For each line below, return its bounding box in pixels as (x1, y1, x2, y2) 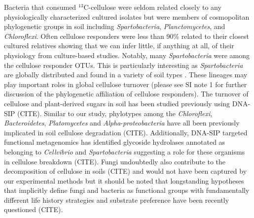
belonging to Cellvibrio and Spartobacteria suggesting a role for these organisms (4, 146, 245, 156)
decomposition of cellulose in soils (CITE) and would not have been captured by (4, 166, 247, 176)
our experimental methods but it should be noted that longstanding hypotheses (4, 175, 244, 186)
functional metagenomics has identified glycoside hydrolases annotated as (4, 137, 225, 147)
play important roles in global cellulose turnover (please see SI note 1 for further (4, 79, 247, 89)
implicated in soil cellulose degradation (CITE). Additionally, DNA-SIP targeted (4, 127, 248, 137)
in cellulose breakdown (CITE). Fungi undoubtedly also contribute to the (4, 156, 226, 166)
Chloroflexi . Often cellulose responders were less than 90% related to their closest (4, 31, 249, 41)
